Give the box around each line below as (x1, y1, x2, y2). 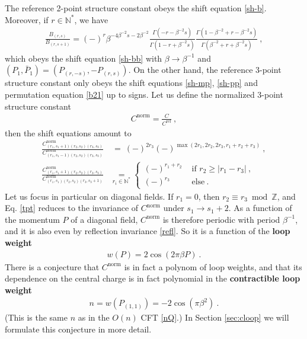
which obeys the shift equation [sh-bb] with (5, 52, 162, 64)
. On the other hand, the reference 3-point (128, 63, 282, 76)
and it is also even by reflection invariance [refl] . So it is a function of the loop (5, 225, 290, 237)
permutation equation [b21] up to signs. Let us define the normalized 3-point (5, 88, 283, 101)
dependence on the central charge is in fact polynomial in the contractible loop (5, 272, 300, 284)
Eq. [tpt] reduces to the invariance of (5, 202, 139, 214)
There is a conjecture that (5, 260, 100, 273)
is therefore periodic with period (162, 213, 280, 225)
